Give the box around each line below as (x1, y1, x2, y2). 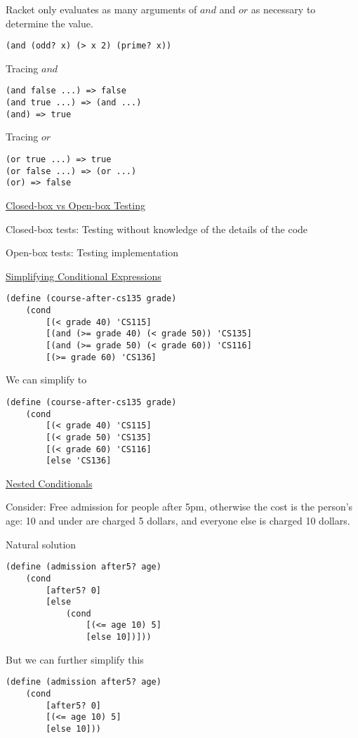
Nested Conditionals (6, 475, 93, 490)
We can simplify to (6, 372, 87, 387)
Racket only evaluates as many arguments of (6, 2, 197, 16)
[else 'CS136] (46, 456, 112, 466)
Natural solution (6, 536, 77, 551)
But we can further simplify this (6, 652, 144, 666)
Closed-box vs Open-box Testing (6, 197, 145, 212)
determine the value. (6, 15, 93, 30)
